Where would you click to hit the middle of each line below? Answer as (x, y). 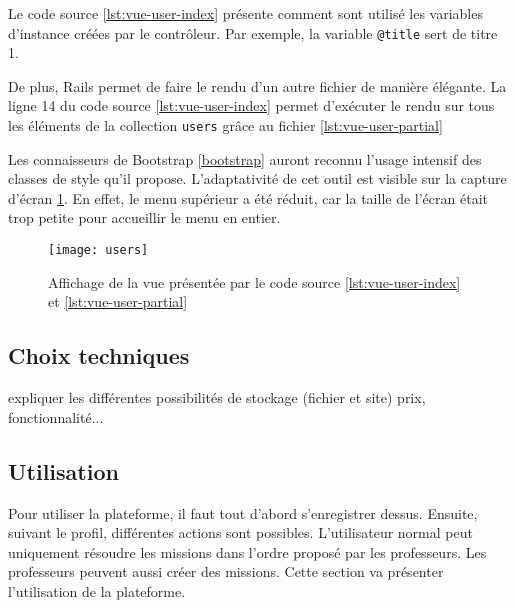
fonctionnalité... (56, 416)
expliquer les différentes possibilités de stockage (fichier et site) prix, (217, 397)
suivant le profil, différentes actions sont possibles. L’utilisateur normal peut (240, 532)
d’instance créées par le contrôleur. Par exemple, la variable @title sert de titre (253, 32)
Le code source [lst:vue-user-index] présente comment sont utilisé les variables (245, 13)
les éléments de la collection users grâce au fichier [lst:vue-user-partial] (225, 125)
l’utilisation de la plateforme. (97, 590)
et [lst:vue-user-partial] (118, 301)
